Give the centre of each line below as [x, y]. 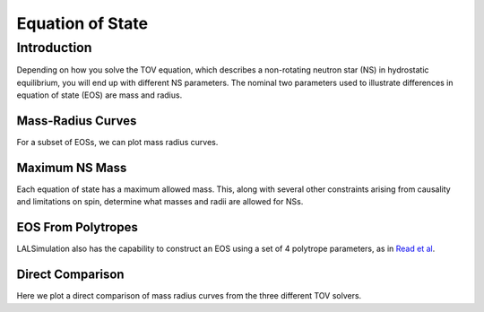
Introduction [54, 48]
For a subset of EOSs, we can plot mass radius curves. [117, 143]
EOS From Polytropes [77, 227]
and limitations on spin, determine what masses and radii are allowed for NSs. [160, 202]
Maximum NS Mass [72, 167]
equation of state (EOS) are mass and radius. [99, 95]
